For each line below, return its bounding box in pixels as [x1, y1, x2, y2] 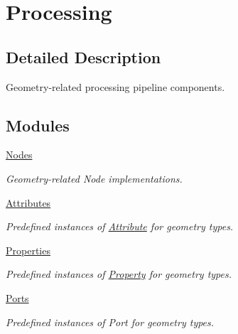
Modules [6, 114, 70, 136]
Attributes [6, 195, 51, 210]
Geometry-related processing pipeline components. [6, 79, 225, 94]
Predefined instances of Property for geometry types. [6, 266, 232, 281]
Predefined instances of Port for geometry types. [6, 314, 215, 329]
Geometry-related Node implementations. [6, 171, 183, 185]
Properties [6, 242, 50, 257]
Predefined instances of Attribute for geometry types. [6, 219, 234, 234]
